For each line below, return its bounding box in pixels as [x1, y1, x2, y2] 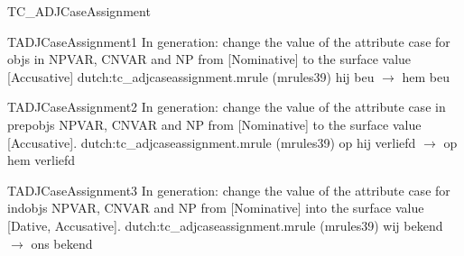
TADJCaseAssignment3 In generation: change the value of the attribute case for [7, 180, 450, 199]
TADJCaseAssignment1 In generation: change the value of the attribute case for [7, 32, 450, 50]
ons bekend [31, 233, 93, 252]
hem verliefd [7, 151, 76, 169]
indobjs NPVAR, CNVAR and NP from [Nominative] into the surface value [7, 198, 424, 217]
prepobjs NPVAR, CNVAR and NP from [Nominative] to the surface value [7, 114, 422, 133]
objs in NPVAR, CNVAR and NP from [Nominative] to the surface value [7, 50, 412, 69]
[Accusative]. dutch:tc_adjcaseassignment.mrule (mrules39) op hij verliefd [7, 133, 416, 151]
